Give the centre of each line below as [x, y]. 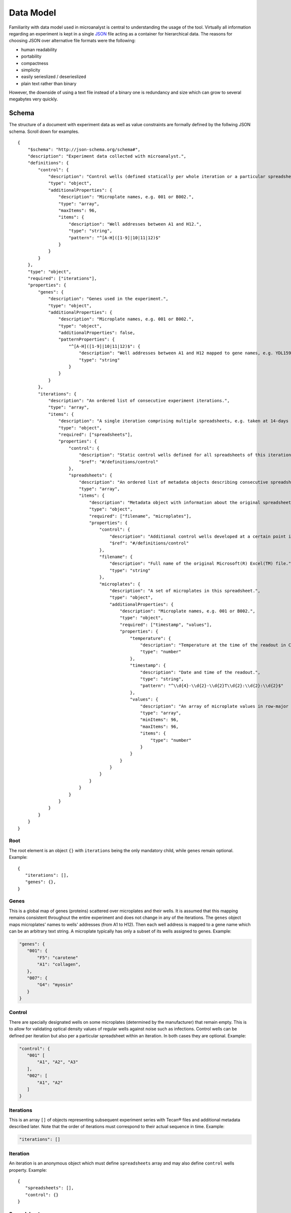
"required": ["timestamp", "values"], [166, 624]
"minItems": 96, [159, 720]
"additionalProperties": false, [97, 333]
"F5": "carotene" [58, 958]
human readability [39, 49]
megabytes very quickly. [33, 99]
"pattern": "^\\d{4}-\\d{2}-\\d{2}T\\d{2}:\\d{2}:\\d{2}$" [212, 686]
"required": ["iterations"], [62, 278]
